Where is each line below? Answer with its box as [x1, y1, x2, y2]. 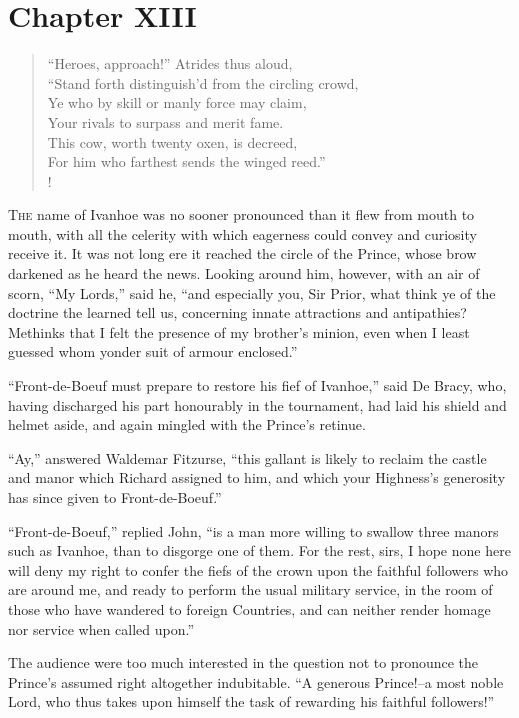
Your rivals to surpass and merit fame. [47, 111, 284, 132]
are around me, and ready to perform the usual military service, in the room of [8, 579, 493, 600]
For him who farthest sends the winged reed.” [47, 151, 326, 172]
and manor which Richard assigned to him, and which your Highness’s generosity [8, 467, 506, 488]
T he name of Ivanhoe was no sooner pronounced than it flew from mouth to [8, 204, 475, 225]
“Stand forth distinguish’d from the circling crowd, [47, 72, 359, 93]
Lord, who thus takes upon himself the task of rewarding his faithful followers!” [8, 691, 495, 712]
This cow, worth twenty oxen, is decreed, [47, 131, 298, 152]
